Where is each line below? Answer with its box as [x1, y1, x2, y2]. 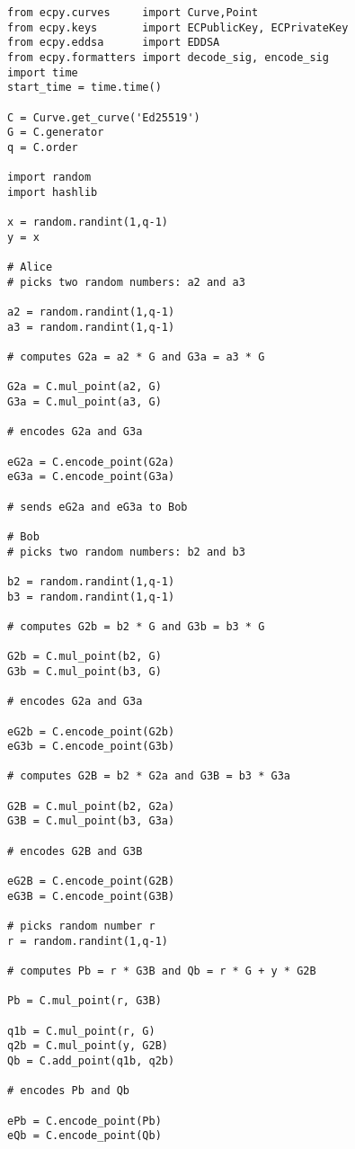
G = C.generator [7, 126, 104, 139]
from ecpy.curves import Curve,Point [7, 6, 259, 19]
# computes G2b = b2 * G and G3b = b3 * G [7, 619, 265, 633]
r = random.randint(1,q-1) [7, 934, 168, 948]
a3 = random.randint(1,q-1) [7, 320, 175, 334]
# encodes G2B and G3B [7, 844, 143, 858]
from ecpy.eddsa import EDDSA [7, 36, 220, 49]
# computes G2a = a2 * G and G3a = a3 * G [7, 351, 265, 364]
